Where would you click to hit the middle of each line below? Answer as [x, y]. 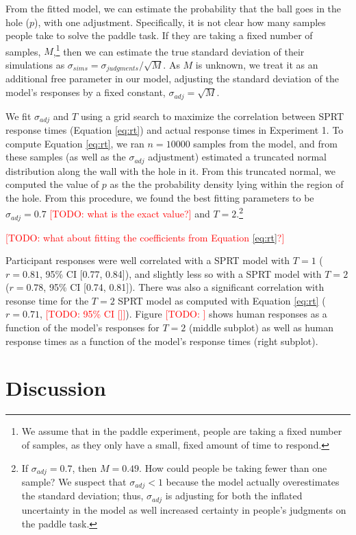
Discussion [56, 388]
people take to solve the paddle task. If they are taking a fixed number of [159, 35]
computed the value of [52, 184]
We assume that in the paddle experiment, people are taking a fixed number [182, 431]
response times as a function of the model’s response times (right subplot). [162, 341]
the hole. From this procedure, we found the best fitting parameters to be [160, 197]
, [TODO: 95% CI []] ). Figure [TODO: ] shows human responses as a [183, 314]
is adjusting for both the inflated [234, 496]
